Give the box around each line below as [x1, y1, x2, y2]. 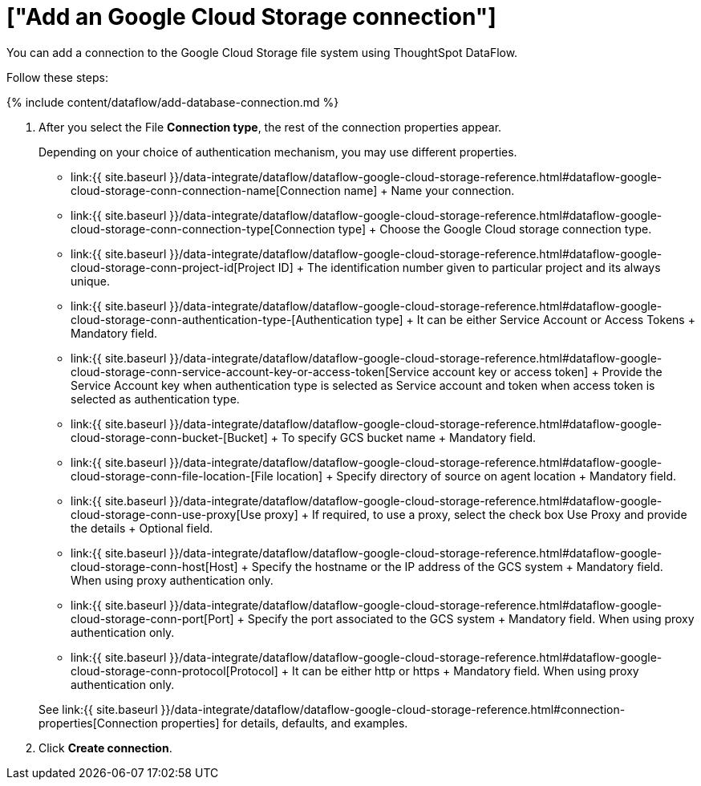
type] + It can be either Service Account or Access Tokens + [375, 312, 695, 326]
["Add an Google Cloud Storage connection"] [6, 3, 496, 30]
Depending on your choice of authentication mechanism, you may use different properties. [38, 144, 517, 159]
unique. [71, 273, 110, 288]
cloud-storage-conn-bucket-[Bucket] [71, 430, 268, 444]
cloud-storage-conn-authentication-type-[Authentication [71, 312, 373, 326]
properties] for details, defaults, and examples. [160, 715, 408, 730]
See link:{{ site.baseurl [38, 702, 158, 716]
